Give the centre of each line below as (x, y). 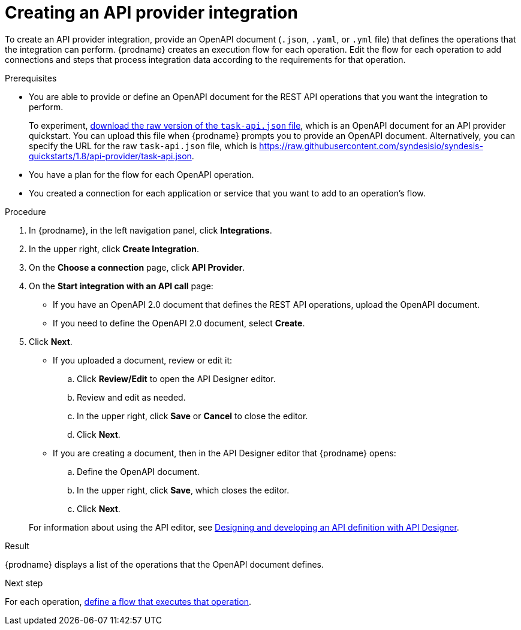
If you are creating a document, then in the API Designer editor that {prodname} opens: (225, 453)
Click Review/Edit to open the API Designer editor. (176, 378)
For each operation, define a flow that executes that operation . (128, 601)
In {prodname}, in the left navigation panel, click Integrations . (150, 230)
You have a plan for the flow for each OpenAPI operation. (141, 174)
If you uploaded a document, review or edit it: (142, 360)
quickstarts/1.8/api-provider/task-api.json (110, 156)
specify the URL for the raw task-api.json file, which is (143, 146)
